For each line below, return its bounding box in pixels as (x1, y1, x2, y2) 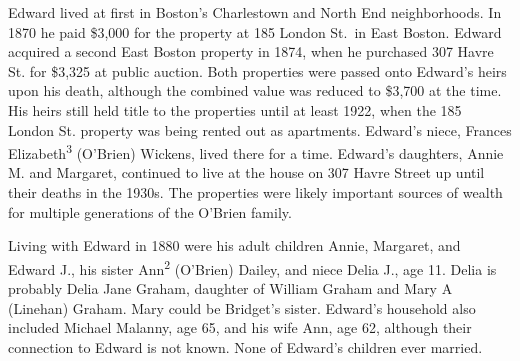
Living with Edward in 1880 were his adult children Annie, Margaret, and (8, 235, 461, 256)
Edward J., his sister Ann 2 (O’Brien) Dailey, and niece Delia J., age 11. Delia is (8, 255, 497, 279)
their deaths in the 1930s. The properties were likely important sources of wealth (8, 182, 503, 202)
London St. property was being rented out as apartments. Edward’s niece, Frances (8, 119, 512, 140)
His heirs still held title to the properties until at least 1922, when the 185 (8, 99, 462, 120)
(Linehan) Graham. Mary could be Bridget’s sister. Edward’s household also (8, 297, 476, 318)
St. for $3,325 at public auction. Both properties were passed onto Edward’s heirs (8, 60, 507, 81)
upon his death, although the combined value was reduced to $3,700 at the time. (8, 80, 502, 101)
